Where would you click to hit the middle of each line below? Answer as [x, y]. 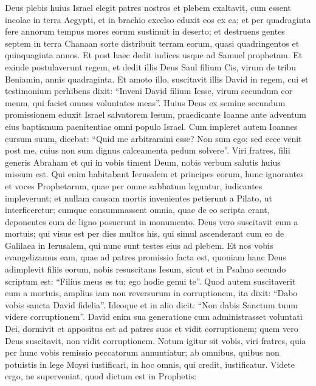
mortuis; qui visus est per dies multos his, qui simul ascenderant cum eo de [145, 233]
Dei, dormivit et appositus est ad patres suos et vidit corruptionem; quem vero [152, 329]
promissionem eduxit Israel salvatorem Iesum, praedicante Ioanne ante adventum [156, 114]
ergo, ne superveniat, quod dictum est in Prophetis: [101, 376]
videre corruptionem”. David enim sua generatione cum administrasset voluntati [154, 317]
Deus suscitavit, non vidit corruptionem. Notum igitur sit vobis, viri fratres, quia [156, 340]
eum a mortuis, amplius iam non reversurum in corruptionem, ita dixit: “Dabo [151, 293]
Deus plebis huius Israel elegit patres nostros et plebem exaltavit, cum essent [148, 7]
